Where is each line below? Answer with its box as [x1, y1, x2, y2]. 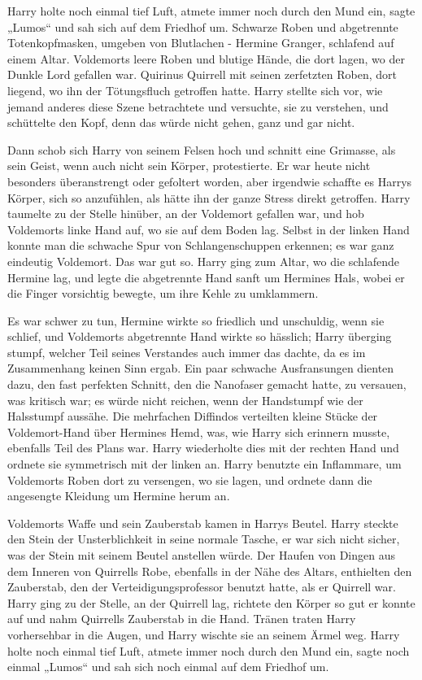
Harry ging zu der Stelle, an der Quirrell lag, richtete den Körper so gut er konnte [7, 594, 415, 611]
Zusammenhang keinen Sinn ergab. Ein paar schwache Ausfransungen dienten [7, 360, 394, 377]
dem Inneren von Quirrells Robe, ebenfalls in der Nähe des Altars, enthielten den [7, 562, 412, 579]
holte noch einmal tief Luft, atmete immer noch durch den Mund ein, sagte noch [7, 642, 410, 659]
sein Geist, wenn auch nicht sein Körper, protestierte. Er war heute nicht [7, 157, 371, 174]
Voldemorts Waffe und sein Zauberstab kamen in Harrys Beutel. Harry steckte [7, 514, 398, 531]
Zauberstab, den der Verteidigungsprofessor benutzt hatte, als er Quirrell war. [7, 578, 396, 595]
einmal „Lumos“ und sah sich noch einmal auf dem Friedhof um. [7, 658, 329, 675]
